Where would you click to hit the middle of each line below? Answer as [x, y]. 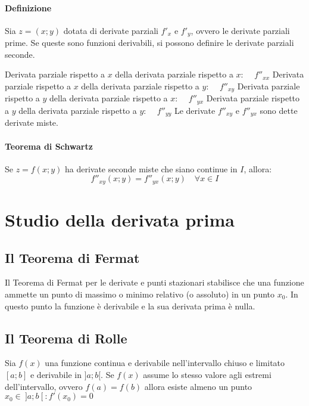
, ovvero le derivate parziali [240, 30]
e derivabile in [56, 374]
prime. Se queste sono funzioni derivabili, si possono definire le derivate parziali [149, 43]
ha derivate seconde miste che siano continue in [151, 168]
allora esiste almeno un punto [198, 386]
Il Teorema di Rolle [66, 338]
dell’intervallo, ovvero [44, 386]
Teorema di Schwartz [49, 146]
